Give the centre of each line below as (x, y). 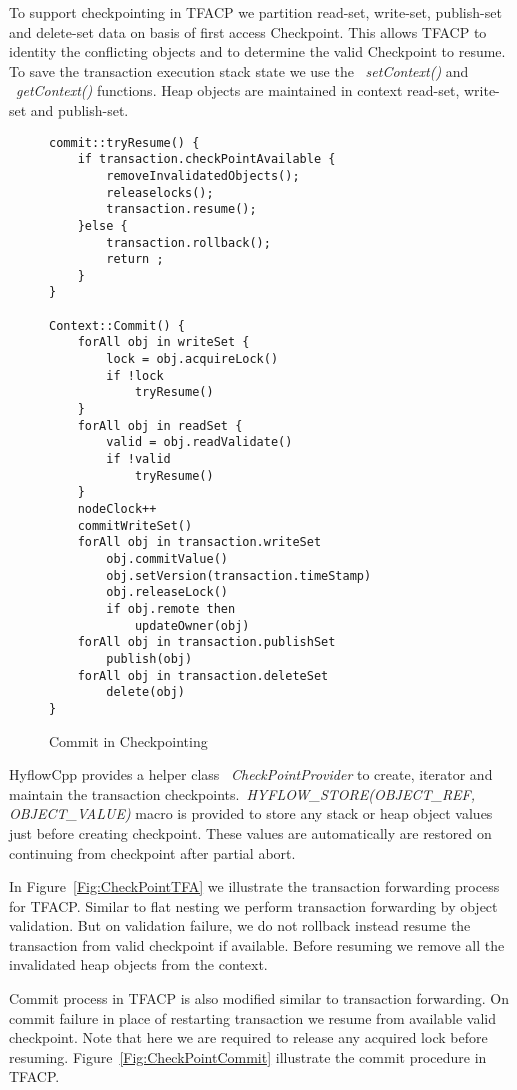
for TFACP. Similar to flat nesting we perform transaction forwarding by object (253, 905)
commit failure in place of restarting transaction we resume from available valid (252, 1017)
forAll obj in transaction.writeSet (199, 542)
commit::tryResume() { (124, 142)
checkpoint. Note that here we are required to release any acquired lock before (248, 1037)
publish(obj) (149, 658)
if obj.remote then (171, 608)
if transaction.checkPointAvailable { (206, 159)
